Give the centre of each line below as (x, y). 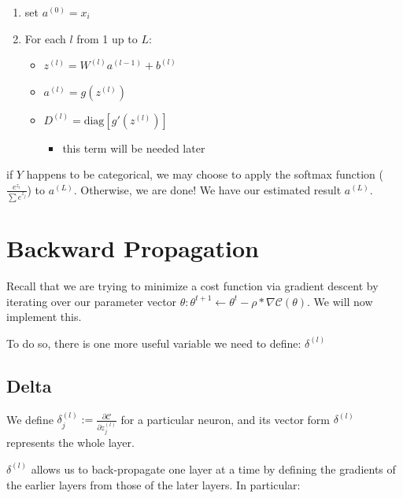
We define (30, 419)
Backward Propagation (133, 248)
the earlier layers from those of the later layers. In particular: (153, 484)
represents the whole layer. (70, 443)
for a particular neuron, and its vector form (226, 419)
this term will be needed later (134, 148)
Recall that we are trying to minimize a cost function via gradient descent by (192, 286)
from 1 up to (107, 38)
